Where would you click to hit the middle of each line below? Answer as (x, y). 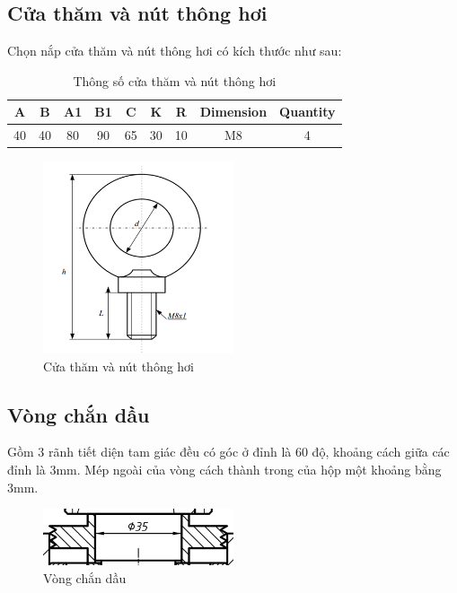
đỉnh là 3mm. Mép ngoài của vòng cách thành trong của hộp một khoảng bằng (224, 469)
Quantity (308, 112)
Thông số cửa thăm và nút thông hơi (175, 80)
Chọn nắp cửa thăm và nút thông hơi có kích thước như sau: (175, 51)
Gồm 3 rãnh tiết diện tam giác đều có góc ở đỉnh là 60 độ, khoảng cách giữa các (228, 452)
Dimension (233, 112)
